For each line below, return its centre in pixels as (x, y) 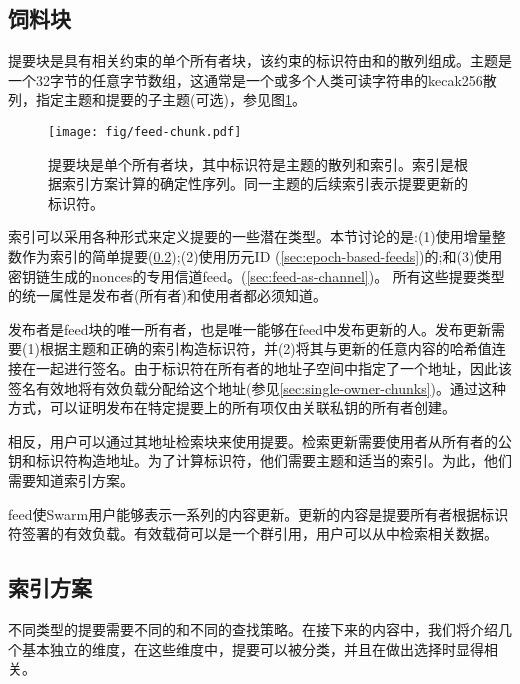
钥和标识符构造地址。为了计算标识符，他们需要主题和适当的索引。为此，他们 (260, 460)
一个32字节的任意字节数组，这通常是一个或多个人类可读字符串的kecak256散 (252, 79)
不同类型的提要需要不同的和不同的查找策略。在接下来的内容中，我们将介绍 (253, 628)
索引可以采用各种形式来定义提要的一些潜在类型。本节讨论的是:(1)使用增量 (250, 236)
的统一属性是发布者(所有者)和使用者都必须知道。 (167, 295)
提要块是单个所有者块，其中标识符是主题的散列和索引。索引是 (251, 163)
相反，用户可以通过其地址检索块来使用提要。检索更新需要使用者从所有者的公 (260, 440)
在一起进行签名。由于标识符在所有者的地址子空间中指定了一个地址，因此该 (266, 367)
